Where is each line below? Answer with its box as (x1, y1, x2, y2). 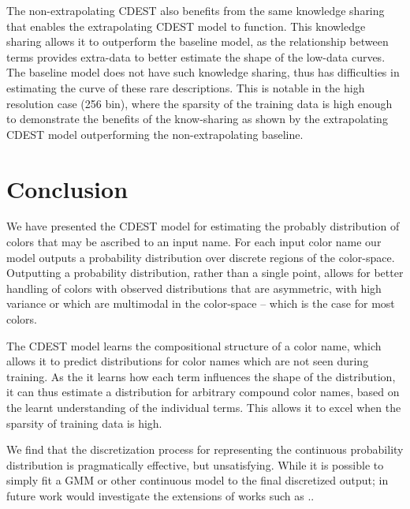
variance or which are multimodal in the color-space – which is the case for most (6, 295, 395, 312)
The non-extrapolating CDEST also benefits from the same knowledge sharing (6, 2, 385, 18)
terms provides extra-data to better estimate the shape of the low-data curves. (6, 48, 386, 65)
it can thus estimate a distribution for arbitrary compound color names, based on (6, 384, 400, 400)
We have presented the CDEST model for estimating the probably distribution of (6, 218, 400, 234)
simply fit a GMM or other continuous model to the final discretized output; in (6, 472, 389, 488)
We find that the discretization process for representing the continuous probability (6, 441, 404, 458)
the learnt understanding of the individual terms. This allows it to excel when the (6, 399, 401, 415)
